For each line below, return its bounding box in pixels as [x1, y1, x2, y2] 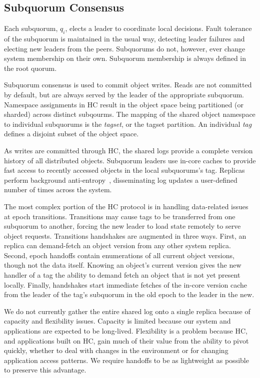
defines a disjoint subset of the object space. [4, 128, 139, 139]
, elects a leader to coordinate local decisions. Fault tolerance [65, 23, 252, 33]
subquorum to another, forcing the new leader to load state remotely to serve [4, 221, 241, 231]
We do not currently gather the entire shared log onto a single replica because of [4, 306, 250, 316]
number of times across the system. [4, 184, 112, 195]
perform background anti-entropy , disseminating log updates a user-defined [4, 174, 237, 185]
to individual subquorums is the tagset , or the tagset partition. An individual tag [4, 118, 252, 129]
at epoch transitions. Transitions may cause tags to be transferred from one [4, 211, 235, 221]
